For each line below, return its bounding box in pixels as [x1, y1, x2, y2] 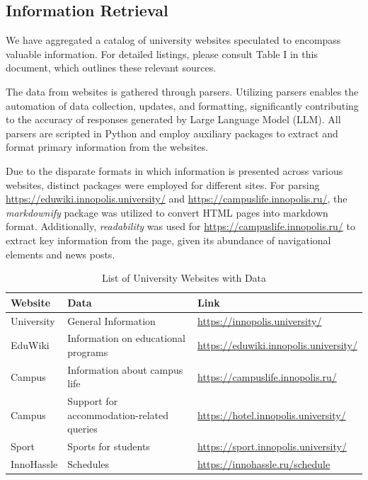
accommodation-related [67, 407, 169, 422]
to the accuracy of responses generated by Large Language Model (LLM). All [6, 112, 341, 127]
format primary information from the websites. [6, 139, 209, 154]
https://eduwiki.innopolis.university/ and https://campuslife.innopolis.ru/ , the [6, 191, 347, 206]
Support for [67, 394, 118, 408]
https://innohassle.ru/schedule [197, 457, 330, 472]
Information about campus [67, 362, 183, 377]
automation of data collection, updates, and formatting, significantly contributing [6, 98, 359, 113]
